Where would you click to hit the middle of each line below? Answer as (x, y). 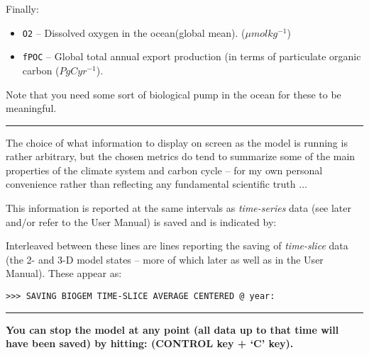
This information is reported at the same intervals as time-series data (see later (179, 208)
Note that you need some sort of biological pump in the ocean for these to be (174, 94)
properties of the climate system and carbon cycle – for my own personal (164, 170)
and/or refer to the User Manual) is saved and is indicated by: (141, 221)
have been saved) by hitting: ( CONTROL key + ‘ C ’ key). (150, 343)
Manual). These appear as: (64, 273)
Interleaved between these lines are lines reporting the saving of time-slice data (177, 246)
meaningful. (31, 108)
